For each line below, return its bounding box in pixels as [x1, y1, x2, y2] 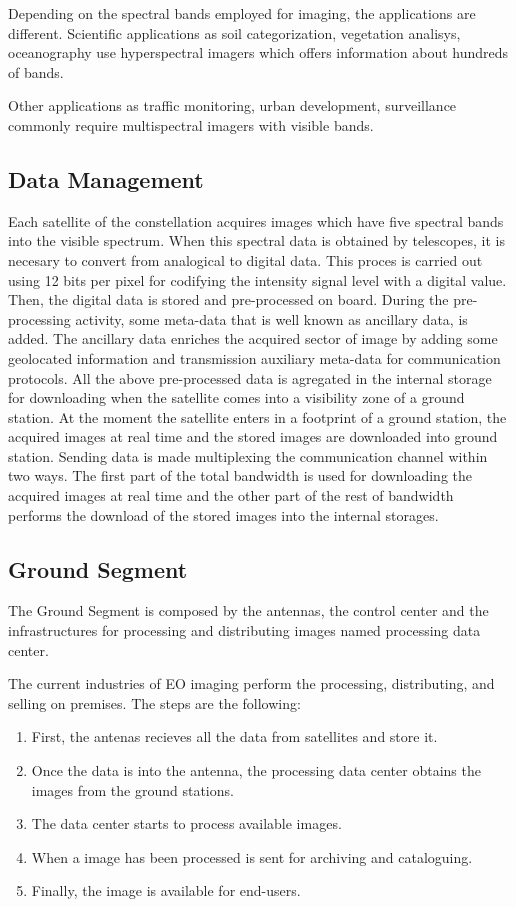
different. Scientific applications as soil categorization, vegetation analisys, [8, 22, 461, 43]
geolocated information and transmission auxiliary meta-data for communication [8, 347, 501, 368]
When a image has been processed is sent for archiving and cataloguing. [31, 846, 473, 867]
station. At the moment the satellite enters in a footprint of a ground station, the [8, 406, 507, 427]
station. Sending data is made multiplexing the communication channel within [8, 445, 488, 466]
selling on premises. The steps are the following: [8, 692, 301, 713]
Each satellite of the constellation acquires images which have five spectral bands [8, 210, 504, 231]
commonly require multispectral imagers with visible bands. [8, 114, 374, 135]
